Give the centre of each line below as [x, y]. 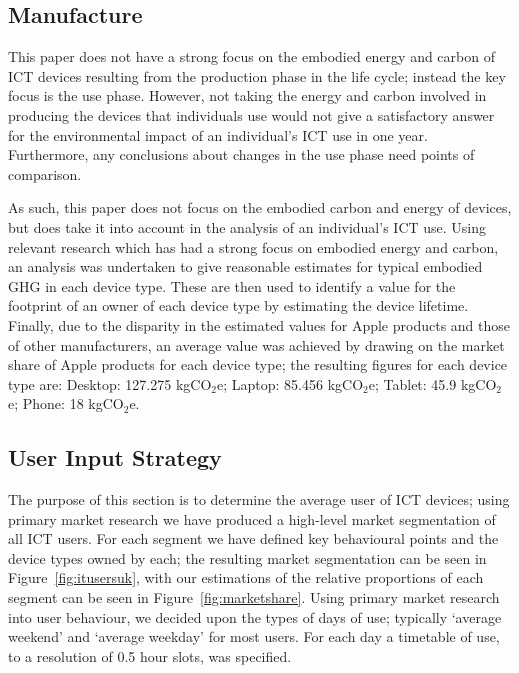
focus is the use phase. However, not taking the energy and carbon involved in [247, 95]
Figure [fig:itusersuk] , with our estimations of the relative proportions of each [246, 577]
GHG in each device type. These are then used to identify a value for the [232, 285]
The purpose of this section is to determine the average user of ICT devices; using [259, 499]
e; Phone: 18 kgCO [66, 403]
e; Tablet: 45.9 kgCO [432, 383]
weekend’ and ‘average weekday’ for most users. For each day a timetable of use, [254, 636]
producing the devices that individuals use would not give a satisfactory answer [251, 114]
